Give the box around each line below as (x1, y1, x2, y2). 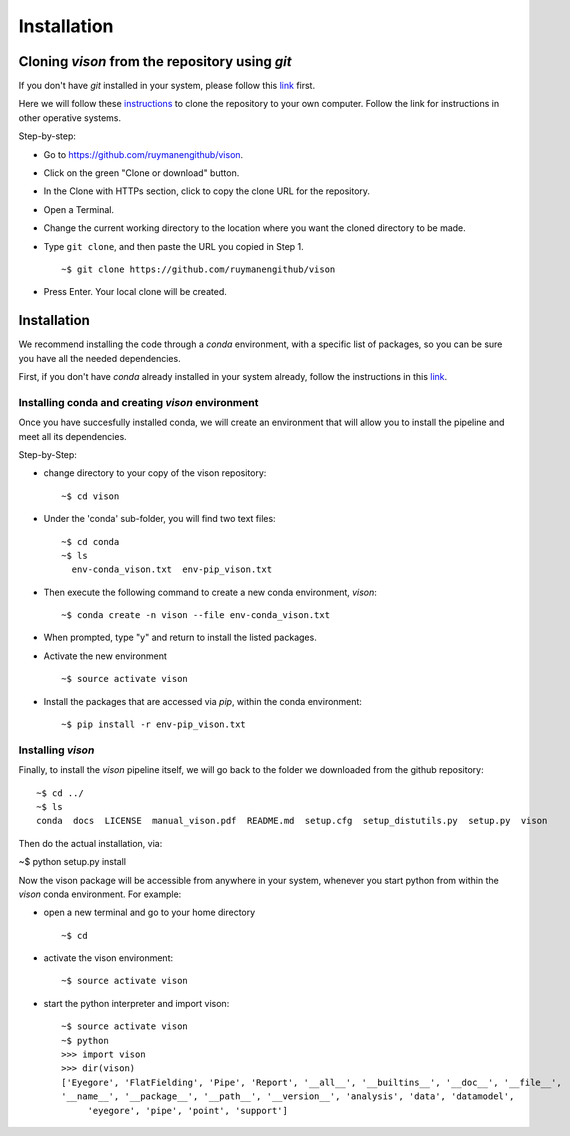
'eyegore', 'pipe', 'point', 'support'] (87, 1105, 289, 1116)
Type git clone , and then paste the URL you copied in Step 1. (43, 240, 304, 252)
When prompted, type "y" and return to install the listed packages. (43, 631, 317, 644)
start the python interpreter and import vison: (43, 997, 230, 1009)
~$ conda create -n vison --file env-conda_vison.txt (61, 610, 330, 621)
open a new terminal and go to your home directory (43, 906, 256, 919)
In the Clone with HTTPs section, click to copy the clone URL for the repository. (43, 185, 370, 197)
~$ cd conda (61, 536, 120, 547)
